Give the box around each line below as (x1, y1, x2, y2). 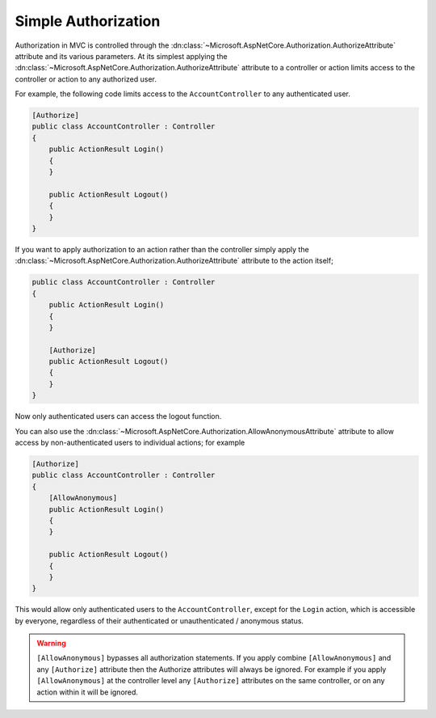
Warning (36, 639, 66, 648)
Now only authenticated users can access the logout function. (15, 412, 222, 421)
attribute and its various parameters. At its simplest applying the (15, 51, 228, 61)
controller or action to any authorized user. (15, 74, 157, 84)
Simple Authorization (15, 12, 161, 30)
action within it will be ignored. (36, 687, 139, 697)
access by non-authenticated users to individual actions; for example (15, 437, 245, 448)
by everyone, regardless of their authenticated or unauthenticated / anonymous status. (15, 615, 304, 626)
